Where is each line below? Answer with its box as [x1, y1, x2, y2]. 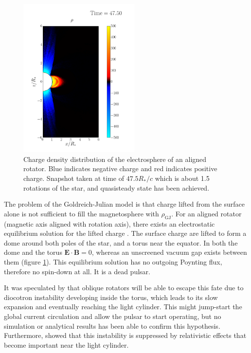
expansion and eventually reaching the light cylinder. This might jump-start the [4, 301, 242, 312]
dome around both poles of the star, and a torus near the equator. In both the [4, 237, 238, 247]
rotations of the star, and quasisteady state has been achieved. [23, 182, 210, 193]
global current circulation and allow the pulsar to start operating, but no [4, 311, 221, 321]
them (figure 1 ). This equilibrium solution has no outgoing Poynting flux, [4, 257, 222, 266]
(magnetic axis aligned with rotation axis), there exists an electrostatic [4, 218, 215, 229]
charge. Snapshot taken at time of [23, 173, 125, 183]
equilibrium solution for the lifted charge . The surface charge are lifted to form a [4, 228, 247, 238]
